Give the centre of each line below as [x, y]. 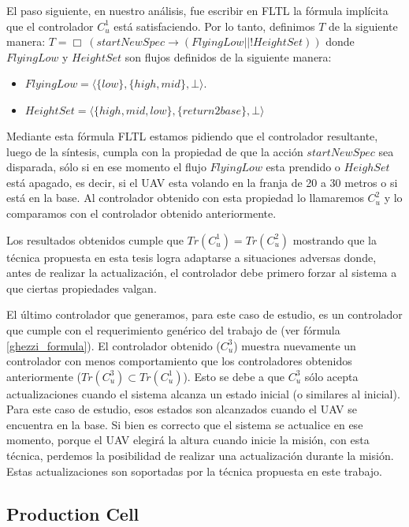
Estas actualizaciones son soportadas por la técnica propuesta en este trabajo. [194, 471]
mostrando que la [335, 239]
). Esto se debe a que [234, 376]
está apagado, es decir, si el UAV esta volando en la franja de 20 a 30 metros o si [202, 182]
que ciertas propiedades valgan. [82, 288]
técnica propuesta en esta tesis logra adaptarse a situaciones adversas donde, [191, 257]
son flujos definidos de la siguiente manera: [228, 56]
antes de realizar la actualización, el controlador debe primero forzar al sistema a [202, 273]
